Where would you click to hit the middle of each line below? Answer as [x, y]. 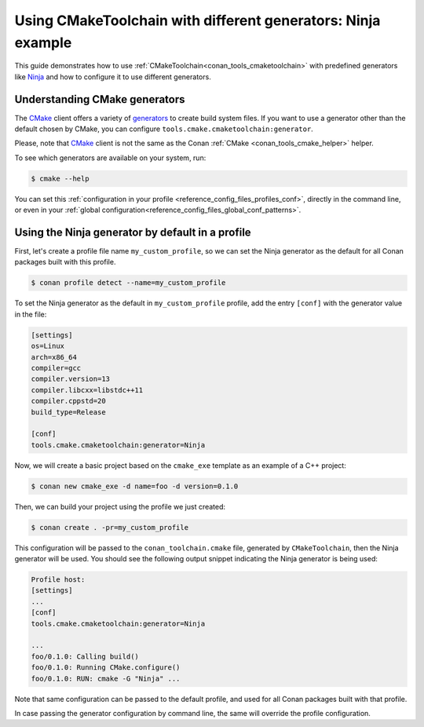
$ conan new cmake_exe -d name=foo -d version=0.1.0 [135, 486]
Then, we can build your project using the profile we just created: [120, 506]
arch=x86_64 [54, 357]
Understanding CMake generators [100, 99]
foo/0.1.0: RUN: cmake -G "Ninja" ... [106, 678]
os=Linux [48, 346]
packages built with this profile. [65, 262]
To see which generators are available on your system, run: [110, 158]
